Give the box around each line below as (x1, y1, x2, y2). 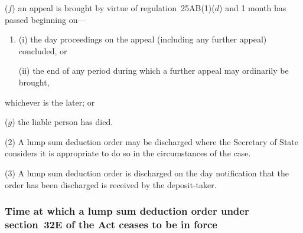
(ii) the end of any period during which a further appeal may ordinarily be (18, 64, 289, 77)
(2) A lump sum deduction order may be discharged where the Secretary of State (5, 135, 298, 147)
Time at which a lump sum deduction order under (5, 204, 249, 218)
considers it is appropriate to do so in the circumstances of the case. (5, 147, 251, 159)
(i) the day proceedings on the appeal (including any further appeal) (18, 33, 267, 45)
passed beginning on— (5, 13, 86, 25)
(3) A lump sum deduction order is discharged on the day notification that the (5, 166, 289, 179)
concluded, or (18, 44, 67, 57)
